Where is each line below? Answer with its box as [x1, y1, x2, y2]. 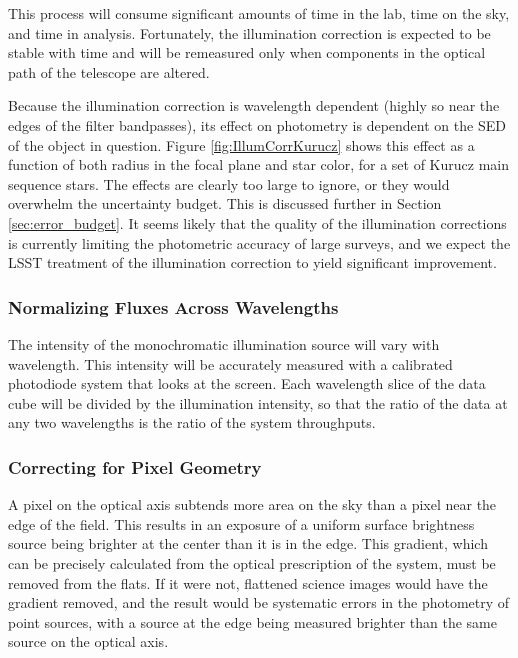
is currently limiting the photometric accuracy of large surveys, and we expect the [8, 232, 511, 253]
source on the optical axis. [8, 631, 169, 652]
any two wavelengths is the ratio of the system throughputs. [8, 412, 376, 433]
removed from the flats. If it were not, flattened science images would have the [8, 572, 488, 593]
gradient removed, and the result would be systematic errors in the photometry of [8, 592, 510, 613]
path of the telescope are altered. [8, 61, 210, 82]
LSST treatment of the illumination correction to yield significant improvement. [8, 252, 497, 273]
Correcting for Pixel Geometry [8, 454, 262, 479]
